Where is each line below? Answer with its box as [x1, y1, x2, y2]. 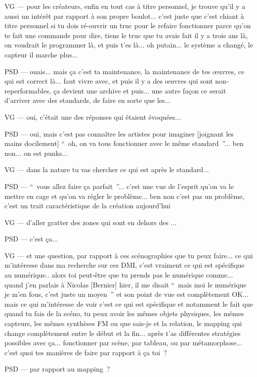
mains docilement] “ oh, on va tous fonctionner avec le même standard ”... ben [4, 138, 244, 148]
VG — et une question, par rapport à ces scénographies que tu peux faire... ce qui [4, 250, 253, 260]
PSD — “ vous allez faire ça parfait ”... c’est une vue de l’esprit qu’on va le [4, 181, 234, 191]
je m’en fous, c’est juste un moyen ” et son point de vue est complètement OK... [4, 289, 249, 299]
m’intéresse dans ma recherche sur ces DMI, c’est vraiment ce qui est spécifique [4, 260, 245, 270]
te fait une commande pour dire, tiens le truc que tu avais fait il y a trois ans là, [4, 30, 248, 40]
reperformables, [4, 85, 51, 95]
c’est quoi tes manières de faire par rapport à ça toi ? [4, 347, 167, 357]
